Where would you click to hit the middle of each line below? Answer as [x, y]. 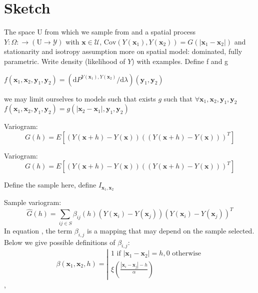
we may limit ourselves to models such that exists [80, 98]
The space [19, 32]
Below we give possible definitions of [60, 242]
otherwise [186, 254]
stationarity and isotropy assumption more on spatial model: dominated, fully [123, 51]
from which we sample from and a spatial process [120, 32]
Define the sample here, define [50, 185]
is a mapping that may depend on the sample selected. [171, 230]
